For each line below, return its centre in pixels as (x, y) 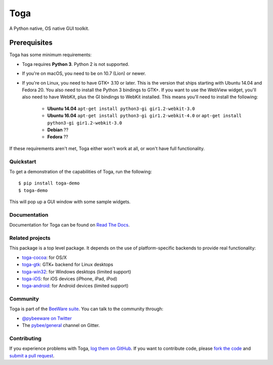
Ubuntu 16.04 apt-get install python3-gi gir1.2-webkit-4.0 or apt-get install (145, 116)
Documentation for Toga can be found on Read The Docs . (70, 225)
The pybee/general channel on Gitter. (61, 325)
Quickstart (23, 161)
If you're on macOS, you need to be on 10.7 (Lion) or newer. (84, 74)
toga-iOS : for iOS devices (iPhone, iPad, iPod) (70, 278)
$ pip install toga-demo (49, 183)
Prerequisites (31, 43)
